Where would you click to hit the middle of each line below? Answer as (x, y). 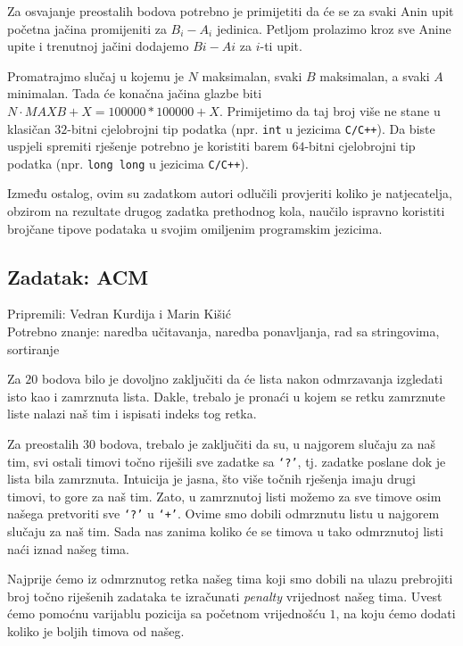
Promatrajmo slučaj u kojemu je (95, 75)
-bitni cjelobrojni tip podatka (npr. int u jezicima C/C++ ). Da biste (251, 128)
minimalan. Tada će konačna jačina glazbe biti (135, 93)
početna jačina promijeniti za (87, 28)
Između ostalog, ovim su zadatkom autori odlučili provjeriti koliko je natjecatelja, (230, 193)
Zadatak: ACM (78, 276)
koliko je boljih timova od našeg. (96, 631)
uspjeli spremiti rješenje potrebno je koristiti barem (148, 146)
